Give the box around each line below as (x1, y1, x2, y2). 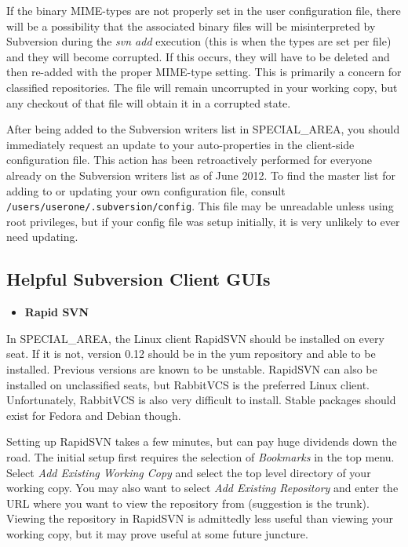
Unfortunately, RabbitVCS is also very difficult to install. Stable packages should (6, 392, 396, 408)
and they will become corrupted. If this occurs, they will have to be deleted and (6, 48, 390, 64)
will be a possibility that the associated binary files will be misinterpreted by (6, 17, 376, 34)
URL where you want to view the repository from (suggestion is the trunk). (6, 494, 370, 511)
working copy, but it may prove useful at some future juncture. (6, 525, 308, 542)
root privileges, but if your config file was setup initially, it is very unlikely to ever (6, 213, 400, 229)
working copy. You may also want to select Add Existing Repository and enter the (6, 480, 399, 496)
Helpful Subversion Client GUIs (6, 267, 271, 291)
